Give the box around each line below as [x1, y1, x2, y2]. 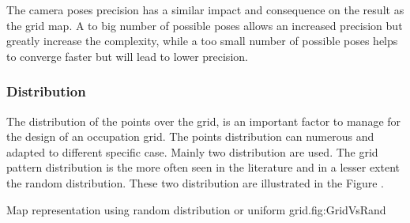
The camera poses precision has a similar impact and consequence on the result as [6, 2, 404, 17]
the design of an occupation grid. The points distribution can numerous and [6, 128, 374, 145]
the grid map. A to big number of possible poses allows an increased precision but [6, 17, 403, 33]
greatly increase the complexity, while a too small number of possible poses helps [6, 32, 398, 49]
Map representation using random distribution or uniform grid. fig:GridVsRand [6, 201, 386, 217]
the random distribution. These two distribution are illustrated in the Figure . [6, 174, 384, 191]
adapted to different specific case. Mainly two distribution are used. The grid [6, 143, 378, 160]
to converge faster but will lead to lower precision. [6, 47, 248, 64]
